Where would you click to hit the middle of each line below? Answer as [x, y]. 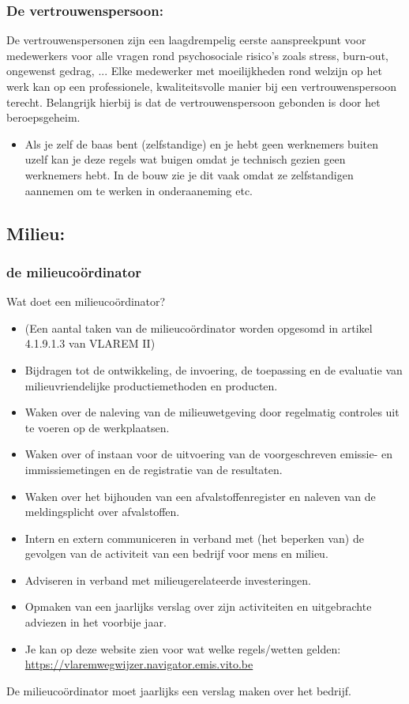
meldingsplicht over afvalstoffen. [102, 512]
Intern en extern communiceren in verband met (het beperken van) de [194, 538]
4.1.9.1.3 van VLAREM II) [90, 343]
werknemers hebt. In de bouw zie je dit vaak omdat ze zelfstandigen [189, 174]
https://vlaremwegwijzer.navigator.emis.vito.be [139, 664]
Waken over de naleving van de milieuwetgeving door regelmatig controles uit [212, 412]
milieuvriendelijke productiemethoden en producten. [151, 385]
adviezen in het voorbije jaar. [96, 622]
